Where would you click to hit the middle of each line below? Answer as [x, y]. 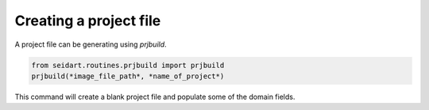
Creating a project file [88, 21]
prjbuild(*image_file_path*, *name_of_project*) [128, 76]
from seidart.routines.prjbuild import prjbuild [128, 65]
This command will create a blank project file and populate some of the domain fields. [155, 97]
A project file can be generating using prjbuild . [91, 44]
